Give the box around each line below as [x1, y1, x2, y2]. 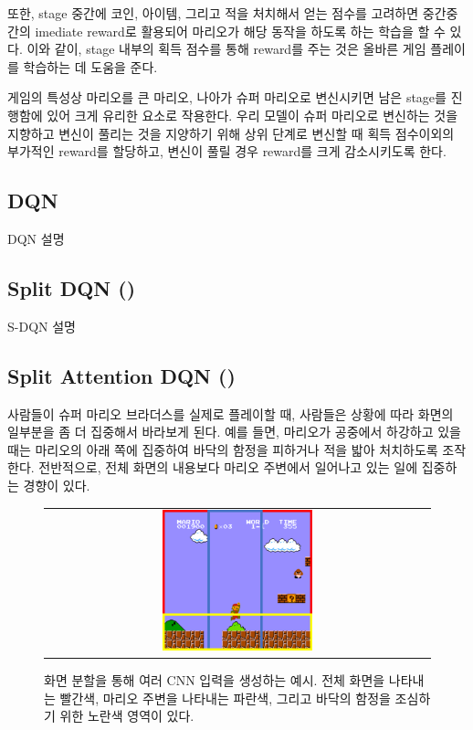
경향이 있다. [23, 475, 90, 494]
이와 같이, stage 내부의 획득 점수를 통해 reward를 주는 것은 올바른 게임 [26, 39, 426, 58]
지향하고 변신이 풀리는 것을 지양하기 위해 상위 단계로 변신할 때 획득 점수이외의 [7, 123, 455, 143]
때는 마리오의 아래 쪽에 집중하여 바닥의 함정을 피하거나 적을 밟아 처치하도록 [7, 439, 438, 459]
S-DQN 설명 [7, 316, 76, 335]
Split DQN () [7, 273, 136, 302]
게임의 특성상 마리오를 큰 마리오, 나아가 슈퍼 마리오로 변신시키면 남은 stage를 [7, 88, 447, 107]
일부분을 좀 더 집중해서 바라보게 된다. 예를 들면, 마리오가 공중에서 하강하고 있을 [7, 422, 461, 441]
